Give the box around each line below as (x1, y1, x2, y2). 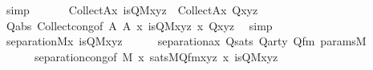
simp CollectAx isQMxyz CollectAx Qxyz (6, 2, 258, 17)
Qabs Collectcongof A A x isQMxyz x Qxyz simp (6, 17, 273, 33)
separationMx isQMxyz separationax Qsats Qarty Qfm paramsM (6, 33, 367, 49)
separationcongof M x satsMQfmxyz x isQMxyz (34, 48, 278, 64)
